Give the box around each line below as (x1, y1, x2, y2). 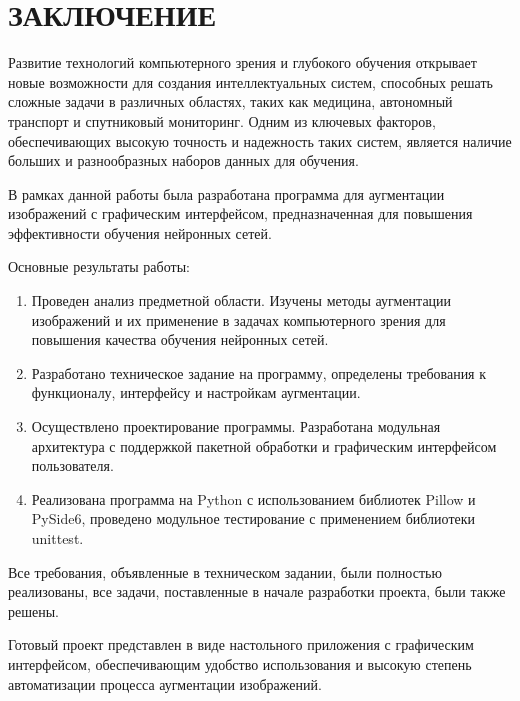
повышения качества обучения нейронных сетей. (31, 329, 329, 350)
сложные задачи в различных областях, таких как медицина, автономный (8, 91, 453, 112)
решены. (8, 600, 59, 621)
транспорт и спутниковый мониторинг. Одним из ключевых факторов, (8, 110, 436, 131)
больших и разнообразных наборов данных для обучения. (8, 150, 359, 171)
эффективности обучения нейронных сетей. (8, 222, 272, 243)
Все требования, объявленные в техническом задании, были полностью (8, 561, 442, 582)
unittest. (31, 528, 84, 548)
